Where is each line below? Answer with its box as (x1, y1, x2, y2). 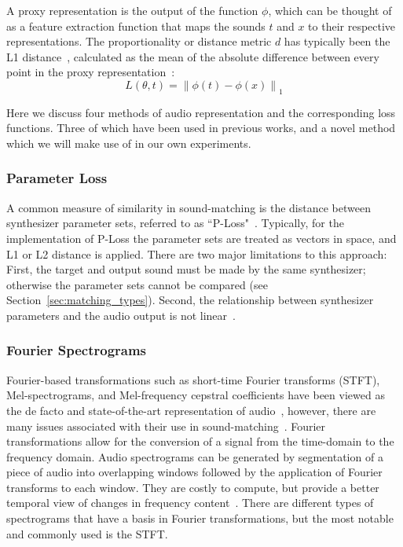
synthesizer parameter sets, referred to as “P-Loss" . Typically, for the (6, 215, 344, 231)
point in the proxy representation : (6, 64, 175, 80)
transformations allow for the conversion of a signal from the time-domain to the (6, 433, 394, 450)
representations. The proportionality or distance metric (6, 33, 272, 50)
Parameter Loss (6, 168, 108, 188)
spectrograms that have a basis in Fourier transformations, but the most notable (6, 510, 394, 527)
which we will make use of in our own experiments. (6, 134, 251, 151)
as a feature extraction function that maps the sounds (6, 17, 266, 34)
